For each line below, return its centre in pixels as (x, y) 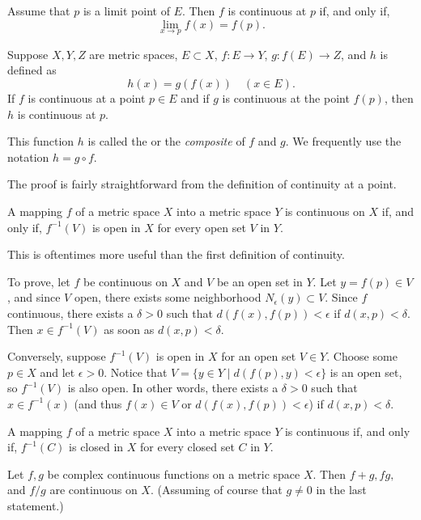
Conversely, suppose (57, 356)
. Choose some (362, 356)
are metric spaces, (134, 54)
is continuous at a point (87, 98)
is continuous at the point (286, 98)
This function (41, 141)
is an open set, (366, 372)
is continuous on (325, 211)
